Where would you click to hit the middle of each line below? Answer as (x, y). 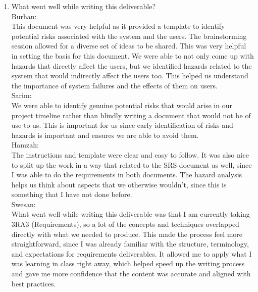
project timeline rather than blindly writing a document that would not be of (131, 115)
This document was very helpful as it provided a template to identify (118, 26)
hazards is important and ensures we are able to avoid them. (105, 135)
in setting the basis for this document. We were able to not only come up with (133, 55)
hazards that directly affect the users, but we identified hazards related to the (132, 65)
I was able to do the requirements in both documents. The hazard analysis (127, 175)
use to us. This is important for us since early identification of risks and (122, 125)
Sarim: (21, 95)
